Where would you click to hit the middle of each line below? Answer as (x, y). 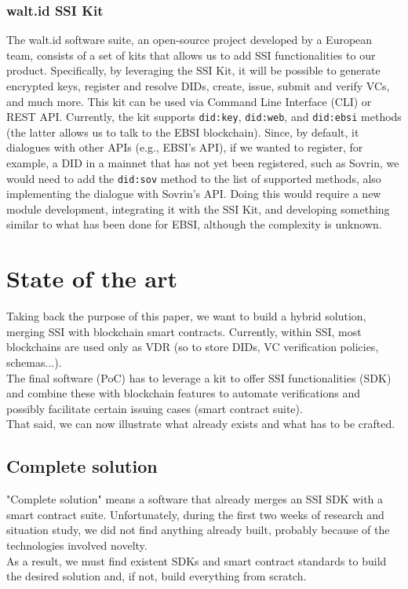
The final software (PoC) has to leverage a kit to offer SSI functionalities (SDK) (199, 377)
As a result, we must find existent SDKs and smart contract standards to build (197, 560)
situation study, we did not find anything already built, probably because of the (198, 530)
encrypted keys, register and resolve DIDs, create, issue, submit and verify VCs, (198, 86)
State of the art (92, 278)
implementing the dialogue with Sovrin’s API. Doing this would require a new (194, 194)
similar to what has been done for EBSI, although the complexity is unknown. (194, 224)
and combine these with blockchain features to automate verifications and (184, 393)
